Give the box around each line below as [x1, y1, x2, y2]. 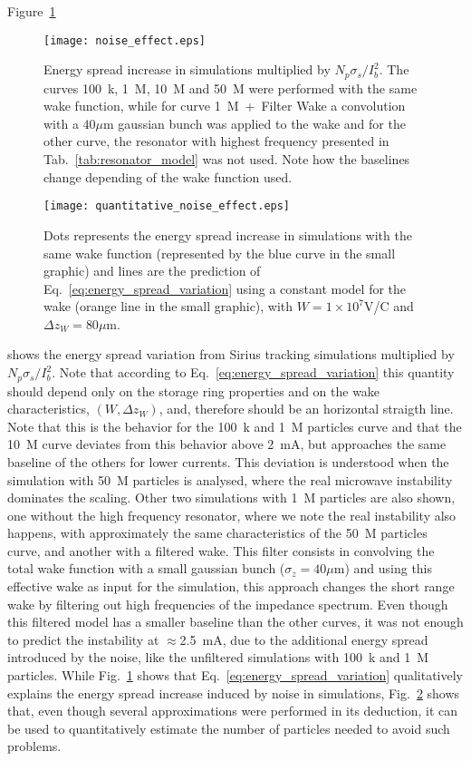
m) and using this [333, 559, 433, 578]
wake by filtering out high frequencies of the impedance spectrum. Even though [7, 594, 448, 613]
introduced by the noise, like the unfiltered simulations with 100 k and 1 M [7, 648, 429, 667]
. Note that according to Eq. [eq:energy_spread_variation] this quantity [52, 363, 455, 382]
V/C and [363, 297, 414, 316]
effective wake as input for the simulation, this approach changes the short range [7, 577, 455, 596]
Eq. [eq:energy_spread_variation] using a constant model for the [43, 278, 407, 298]
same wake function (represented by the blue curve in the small [43, 243, 396, 262]
